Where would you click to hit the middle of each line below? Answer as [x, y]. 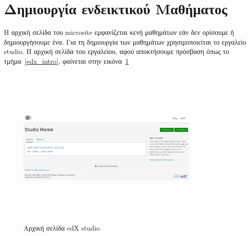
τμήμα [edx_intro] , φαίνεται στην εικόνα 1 [67, 61]
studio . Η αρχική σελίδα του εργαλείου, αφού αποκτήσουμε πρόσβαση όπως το [117, 51]
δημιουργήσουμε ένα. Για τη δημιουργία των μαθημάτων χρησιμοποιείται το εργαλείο [125, 41]
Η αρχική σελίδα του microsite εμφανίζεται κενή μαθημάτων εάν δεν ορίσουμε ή [119, 32]
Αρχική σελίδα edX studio [62, 228]
